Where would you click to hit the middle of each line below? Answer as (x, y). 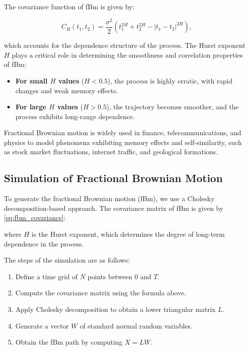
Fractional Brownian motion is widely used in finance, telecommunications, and (123, 133)
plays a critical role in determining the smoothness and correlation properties (127, 54)
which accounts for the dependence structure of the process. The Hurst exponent (125, 45)
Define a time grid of (46, 276)
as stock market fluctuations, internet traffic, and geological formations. (111, 152)
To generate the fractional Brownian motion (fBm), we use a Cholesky (109, 198)
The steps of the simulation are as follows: (67, 260)
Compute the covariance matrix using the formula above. (101, 293)
